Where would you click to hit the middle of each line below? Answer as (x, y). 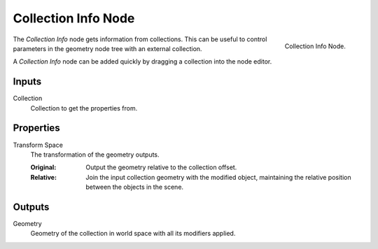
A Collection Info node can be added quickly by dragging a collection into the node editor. (142, 62)
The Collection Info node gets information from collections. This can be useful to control (140, 39)
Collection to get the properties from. (84, 108)
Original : (43, 167)
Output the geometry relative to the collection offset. (161, 167)
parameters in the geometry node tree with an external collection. (107, 48)
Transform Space (38, 145)
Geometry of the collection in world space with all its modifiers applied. (133, 234)
